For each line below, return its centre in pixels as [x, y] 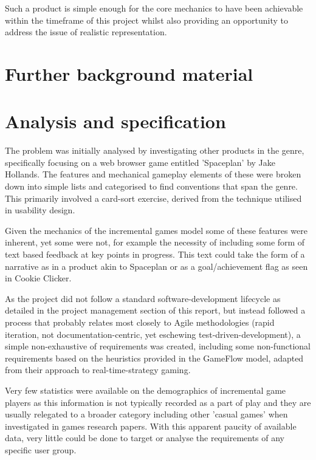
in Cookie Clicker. [38, 278]
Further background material [129, 73]
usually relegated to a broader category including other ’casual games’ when [146, 414]
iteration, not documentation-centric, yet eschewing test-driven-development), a [153, 334]
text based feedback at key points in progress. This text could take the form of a [155, 254]
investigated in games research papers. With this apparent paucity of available [151, 426]
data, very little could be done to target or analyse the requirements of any [145, 438]
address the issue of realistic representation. [86, 32]
